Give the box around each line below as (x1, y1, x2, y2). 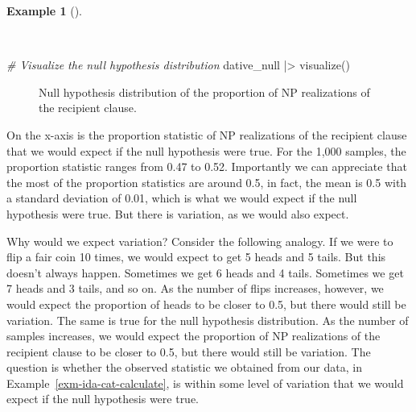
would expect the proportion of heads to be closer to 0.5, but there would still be (6, 295, 406, 312)
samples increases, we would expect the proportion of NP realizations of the (6, 327, 381, 344)
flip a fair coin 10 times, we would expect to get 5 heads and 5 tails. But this (6, 248, 386, 265)
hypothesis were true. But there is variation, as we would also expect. (6, 205, 349, 222)
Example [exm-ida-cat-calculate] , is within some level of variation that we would (6, 374, 404, 391)
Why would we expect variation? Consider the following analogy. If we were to (6, 232, 393, 249)
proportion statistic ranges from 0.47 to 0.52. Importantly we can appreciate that (6, 158, 407, 175)
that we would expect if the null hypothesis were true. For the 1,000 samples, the (6, 142, 406, 159)
